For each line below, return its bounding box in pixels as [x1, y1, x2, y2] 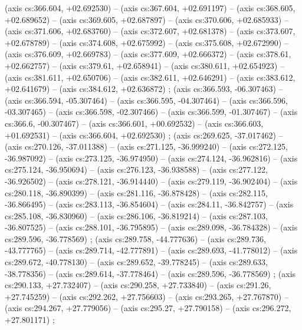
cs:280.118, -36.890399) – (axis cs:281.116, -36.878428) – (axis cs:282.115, [5, 186, 268, 199]
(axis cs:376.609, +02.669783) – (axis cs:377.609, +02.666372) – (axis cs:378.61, [5, 48, 291, 60]
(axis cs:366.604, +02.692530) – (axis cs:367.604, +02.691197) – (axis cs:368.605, [5, 2, 296, 14]
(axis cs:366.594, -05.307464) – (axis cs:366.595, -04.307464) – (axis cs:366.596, [5, 94, 288, 106]
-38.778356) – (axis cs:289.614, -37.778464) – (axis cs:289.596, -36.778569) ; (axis [5, 267, 296, 279]
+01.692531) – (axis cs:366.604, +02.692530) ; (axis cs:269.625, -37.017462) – [5, 128, 283, 141]
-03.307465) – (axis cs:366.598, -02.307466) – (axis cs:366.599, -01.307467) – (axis [5, 105, 298, 118]
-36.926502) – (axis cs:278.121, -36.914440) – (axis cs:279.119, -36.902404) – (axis [5, 174, 298, 187]
